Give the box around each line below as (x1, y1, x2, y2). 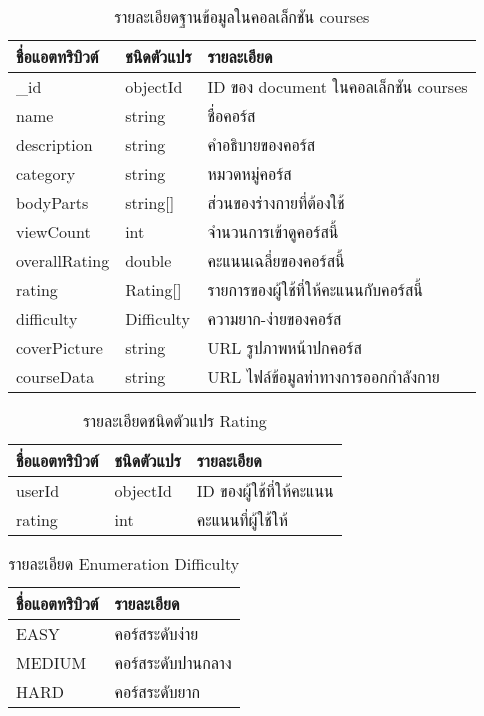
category (16, 162, 76, 185)
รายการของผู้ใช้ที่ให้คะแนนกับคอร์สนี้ (207, 278, 423, 301)
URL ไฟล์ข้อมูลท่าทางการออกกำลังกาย (207, 365, 440, 388)
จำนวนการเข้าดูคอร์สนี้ (207, 220, 339, 243)
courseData (16, 365, 95, 388)
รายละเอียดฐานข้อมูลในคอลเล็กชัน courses (114, 5, 370, 28)
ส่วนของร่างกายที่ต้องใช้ (207, 191, 345, 214)
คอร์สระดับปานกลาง (114, 651, 232, 674)
